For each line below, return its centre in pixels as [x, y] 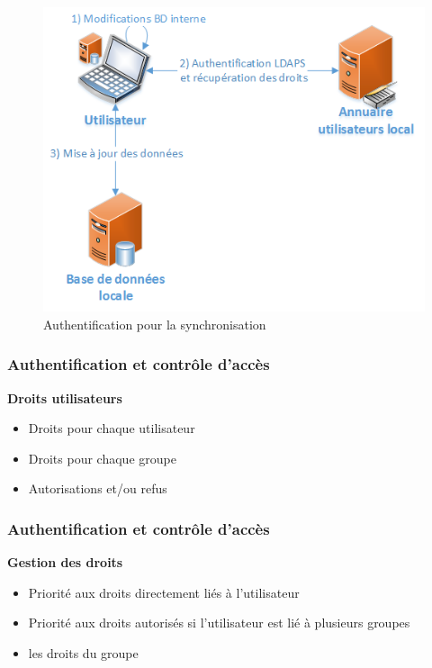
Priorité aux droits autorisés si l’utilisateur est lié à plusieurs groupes [219, 623]
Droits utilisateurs [65, 397]
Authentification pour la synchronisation [155, 324]
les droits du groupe [83, 652]
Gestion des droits [65, 562]
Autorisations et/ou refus [98, 488]
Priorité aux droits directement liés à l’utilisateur [164, 592]
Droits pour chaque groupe [102, 458]
